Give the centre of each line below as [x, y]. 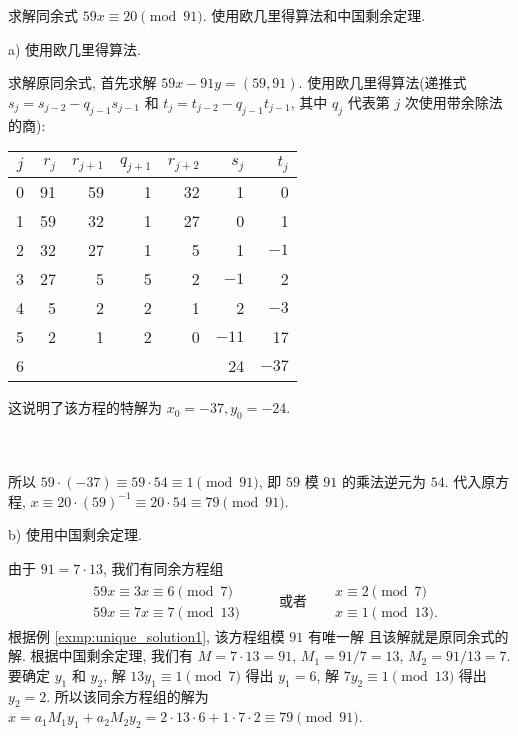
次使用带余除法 [453, 101]
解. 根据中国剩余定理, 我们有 [101, 655]
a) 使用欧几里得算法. [74, 48]
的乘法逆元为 [383, 481]
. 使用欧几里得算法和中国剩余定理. [314, 15]
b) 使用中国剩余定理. [75, 534]
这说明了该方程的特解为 [85, 407]
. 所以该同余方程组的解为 [127, 695]
